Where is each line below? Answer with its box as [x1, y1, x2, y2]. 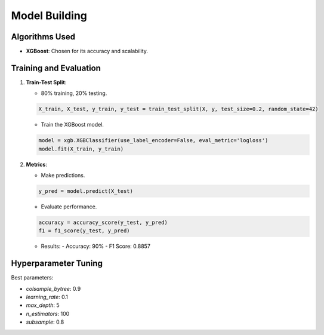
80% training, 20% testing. [41, 90, 107, 97]
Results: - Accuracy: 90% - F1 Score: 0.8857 [41, 242, 150, 250]
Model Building [11, 9, 88, 22]
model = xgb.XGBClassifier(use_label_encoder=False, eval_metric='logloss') [38, 137, 269, 144]
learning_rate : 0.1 [26, 293, 69, 301]
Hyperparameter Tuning [11, 259, 103, 269]
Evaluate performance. [41, 203, 97, 210]
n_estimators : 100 [26, 310, 70, 317]
